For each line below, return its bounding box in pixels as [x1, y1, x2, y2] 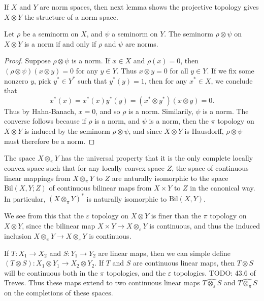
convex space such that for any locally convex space [4, 162, 165, 173]
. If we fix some [207, 65, 254, 76]
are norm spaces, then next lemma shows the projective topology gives [40, 2, 259, 12]
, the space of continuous [172, 162, 249, 173]
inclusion [4, 230, 31, 241]
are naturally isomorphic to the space [112, 172, 228, 183]
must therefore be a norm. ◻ [4, 135, 95, 146]
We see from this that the [4, 210, 84, 221]
